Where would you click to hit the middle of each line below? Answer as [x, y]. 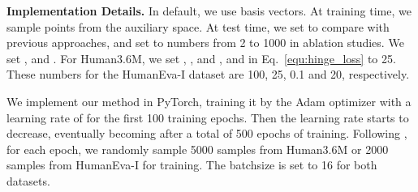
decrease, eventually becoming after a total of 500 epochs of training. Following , [207, 133]
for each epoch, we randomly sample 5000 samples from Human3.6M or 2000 [198, 149]
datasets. [28, 180]
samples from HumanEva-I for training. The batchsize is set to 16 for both [192, 165]
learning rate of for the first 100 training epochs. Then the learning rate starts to [208, 117]
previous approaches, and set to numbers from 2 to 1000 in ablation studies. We [205, 43]
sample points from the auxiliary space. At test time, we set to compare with [198, 26]
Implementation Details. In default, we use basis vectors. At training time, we [209, 11]
